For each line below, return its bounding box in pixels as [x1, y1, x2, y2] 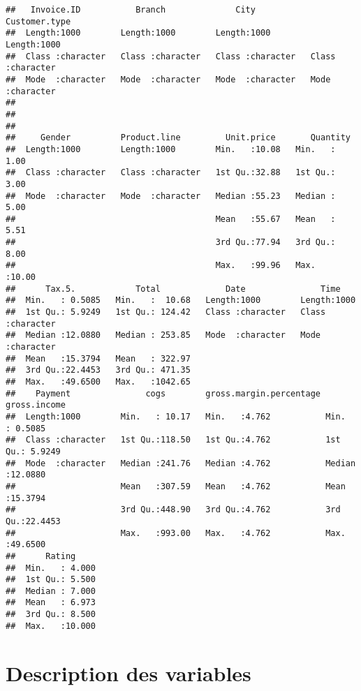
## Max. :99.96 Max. [6, 260, 316, 271]
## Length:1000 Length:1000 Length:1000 [6, 28, 271, 38]
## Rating [6, 551, 76, 561]
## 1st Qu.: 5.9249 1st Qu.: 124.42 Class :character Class [6, 307, 326, 318]
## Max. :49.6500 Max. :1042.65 [6, 377, 191, 387]
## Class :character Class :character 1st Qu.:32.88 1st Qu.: [6, 168, 336, 178]
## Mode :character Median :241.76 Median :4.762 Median [6, 458, 356, 468]
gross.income [6, 400, 66, 410]
